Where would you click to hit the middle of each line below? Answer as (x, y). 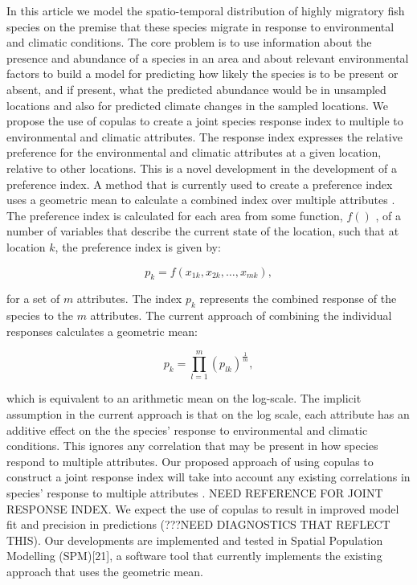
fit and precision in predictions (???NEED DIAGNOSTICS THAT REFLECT (198, 524)
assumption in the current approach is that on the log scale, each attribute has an (208, 414)
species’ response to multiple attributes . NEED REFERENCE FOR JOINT (195, 492)
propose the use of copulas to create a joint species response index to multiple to (205, 121)
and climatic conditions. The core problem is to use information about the (189, 42)
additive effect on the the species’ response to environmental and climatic (187, 430)
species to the (40, 315)
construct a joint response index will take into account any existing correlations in (208, 477)
